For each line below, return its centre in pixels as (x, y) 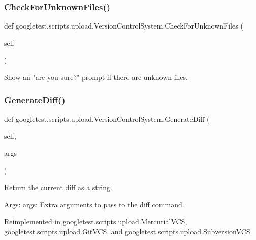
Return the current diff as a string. (58, 187)
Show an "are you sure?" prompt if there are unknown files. (96, 77)
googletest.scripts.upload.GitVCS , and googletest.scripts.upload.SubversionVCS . (128, 231)
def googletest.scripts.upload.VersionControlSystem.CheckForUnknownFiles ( (124, 26)
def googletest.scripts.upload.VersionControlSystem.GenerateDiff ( (107, 118)
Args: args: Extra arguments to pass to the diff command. (94, 204)
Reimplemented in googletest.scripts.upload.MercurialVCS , (96, 221)
